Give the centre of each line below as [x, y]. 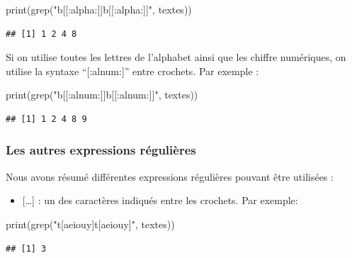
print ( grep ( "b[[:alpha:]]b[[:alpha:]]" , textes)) [99, 9]
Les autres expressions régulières [101, 150]
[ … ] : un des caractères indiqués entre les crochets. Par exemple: [160, 200]
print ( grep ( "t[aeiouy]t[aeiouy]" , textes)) [90, 224]
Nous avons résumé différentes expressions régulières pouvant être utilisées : [170, 176]
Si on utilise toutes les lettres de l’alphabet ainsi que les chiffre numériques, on [176, 57]
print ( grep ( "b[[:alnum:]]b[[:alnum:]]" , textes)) [102, 95]
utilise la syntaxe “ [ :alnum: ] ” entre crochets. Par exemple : [132, 71]
